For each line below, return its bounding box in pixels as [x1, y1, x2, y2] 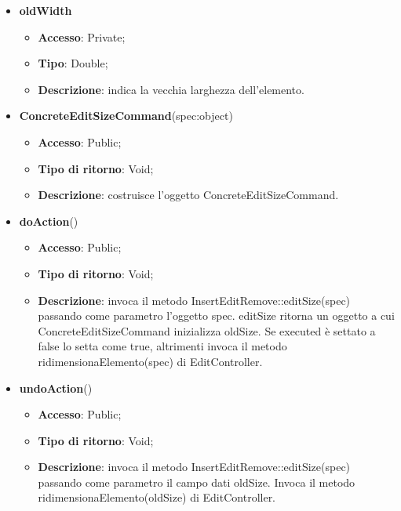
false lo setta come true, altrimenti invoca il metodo [38, 338, 287, 354]
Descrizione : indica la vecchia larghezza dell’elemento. [38, 81, 304, 97]
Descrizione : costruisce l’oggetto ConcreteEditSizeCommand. [38, 187, 339, 203]
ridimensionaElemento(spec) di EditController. [38, 353, 263, 369]
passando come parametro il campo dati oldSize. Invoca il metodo [38, 473, 355, 490]
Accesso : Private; [38, 28, 126, 45]
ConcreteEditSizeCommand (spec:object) [19, 107, 233, 124]
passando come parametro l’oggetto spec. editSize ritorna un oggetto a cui [38, 307, 395, 324]
